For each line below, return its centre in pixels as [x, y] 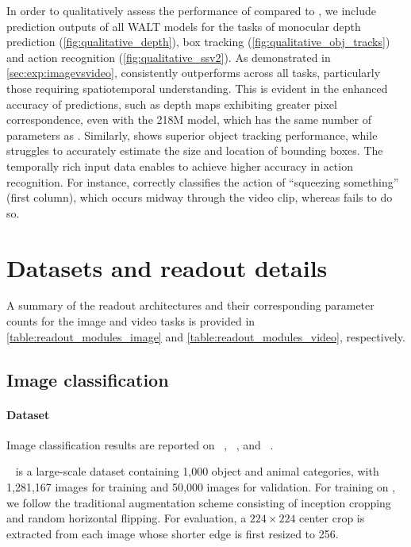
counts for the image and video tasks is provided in [131, 321]
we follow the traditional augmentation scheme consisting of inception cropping [199, 502]
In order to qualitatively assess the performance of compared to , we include [191, 10]
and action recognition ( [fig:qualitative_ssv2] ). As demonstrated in [169, 57]
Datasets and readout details [167, 267]
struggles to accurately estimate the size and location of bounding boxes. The [195, 150]
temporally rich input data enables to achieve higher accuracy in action [180, 166]
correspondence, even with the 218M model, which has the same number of [189, 119]
